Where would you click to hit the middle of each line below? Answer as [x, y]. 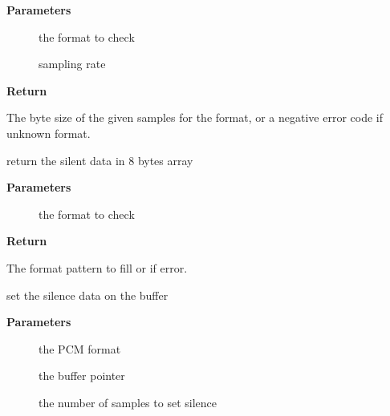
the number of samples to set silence [128, 402]
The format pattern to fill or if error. [97, 267]
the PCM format [80, 348]
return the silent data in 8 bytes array [100, 160]
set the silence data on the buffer [87, 295]
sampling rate [72, 64]
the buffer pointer [82, 376]
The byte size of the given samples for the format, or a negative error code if [195, 117]
